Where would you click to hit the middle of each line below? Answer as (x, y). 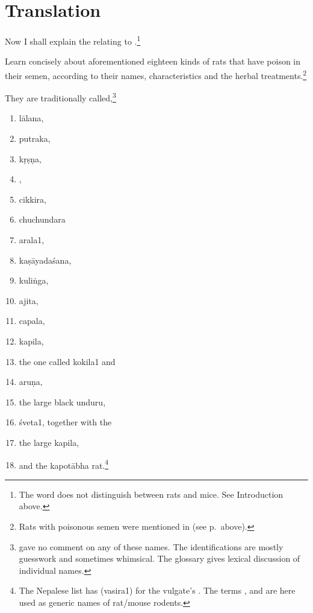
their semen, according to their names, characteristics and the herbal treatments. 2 (156, 74)
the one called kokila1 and (67, 361)
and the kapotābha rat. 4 (64, 464)
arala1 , (32, 240)
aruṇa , (31, 382)
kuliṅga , (34, 280)
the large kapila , (49, 442)
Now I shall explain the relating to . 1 (73, 40)
